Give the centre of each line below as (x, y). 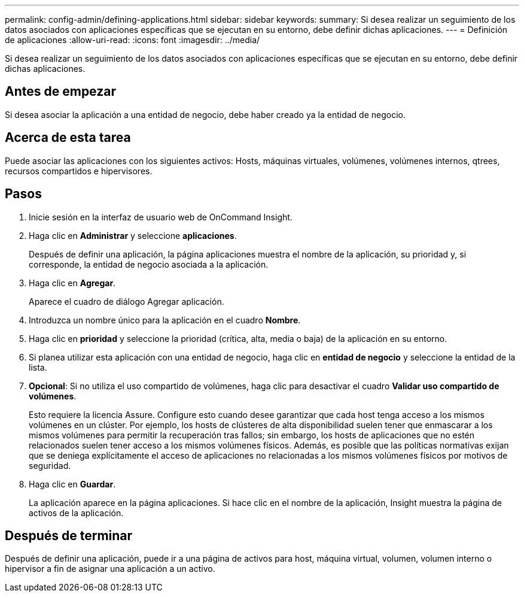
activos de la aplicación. (76, 513)
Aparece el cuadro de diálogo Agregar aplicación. (127, 301)
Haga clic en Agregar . (72, 283)
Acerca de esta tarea (68, 138)
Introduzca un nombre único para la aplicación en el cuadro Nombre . (165, 320)
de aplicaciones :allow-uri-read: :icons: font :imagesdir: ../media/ (132, 40)
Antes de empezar (60, 92)
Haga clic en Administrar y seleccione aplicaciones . (133, 235)
